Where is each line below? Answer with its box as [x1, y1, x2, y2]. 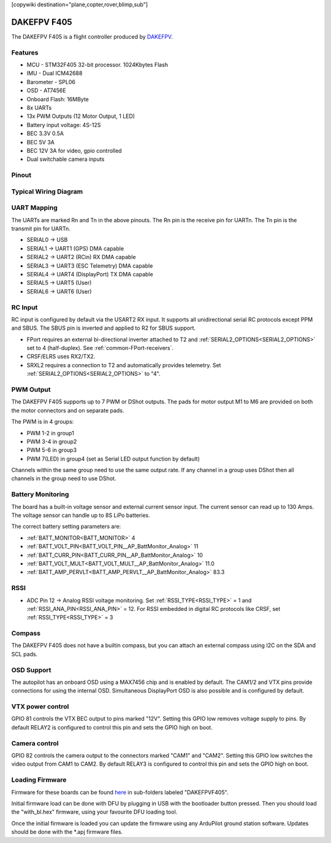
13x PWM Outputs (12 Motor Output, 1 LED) [26, 112, 135, 120]
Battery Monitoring [11, 490, 69, 499]
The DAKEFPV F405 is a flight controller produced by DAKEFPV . [11, 33, 173, 40]
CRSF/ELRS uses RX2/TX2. [26, 353, 96, 360]
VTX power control [11, 702, 69, 711]
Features [11, 48, 39, 56]
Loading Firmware [11, 775, 67, 784]
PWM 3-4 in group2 [26, 438, 77, 445]
